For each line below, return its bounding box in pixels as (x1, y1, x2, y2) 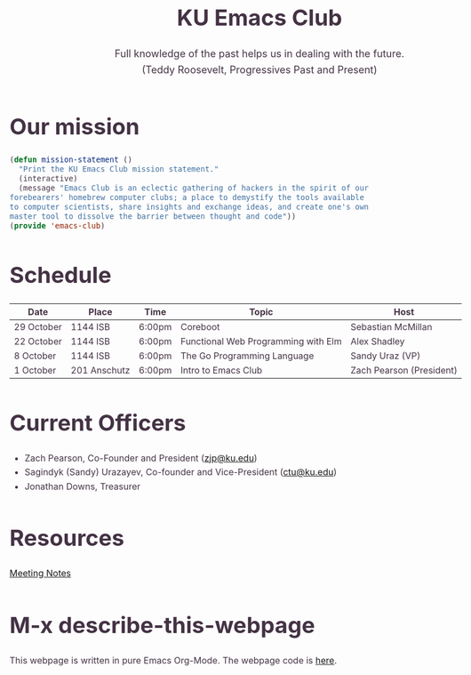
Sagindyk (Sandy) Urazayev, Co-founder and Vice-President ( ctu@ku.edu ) (24, 466, 338, 478)
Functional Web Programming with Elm (180, 334, 342, 347)
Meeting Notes (9, 567, 72, 580)
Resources (9, 524, 125, 552)
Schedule (9, 261, 112, 289)
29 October (13, 320, 63, 333)
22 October (13, 334, 63, 347)
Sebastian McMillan (349, 320, 433, 333)
